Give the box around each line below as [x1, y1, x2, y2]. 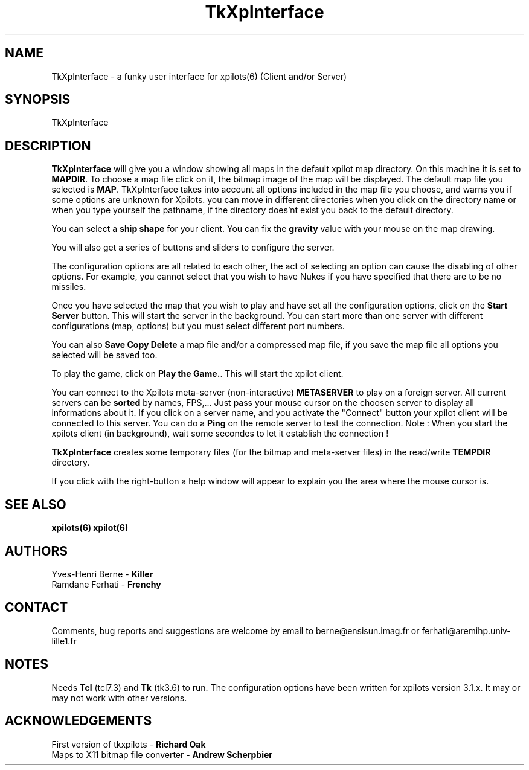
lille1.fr [51, 635, 77, 646]
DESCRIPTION [5, 138, 91, 153]
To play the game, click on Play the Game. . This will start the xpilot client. [51, 368, 344, 379]
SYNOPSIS [5, 92, 71, 107]
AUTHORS [5, 543, 68, 559]
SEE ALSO [5, 496, 66, 512]
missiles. [51, 281, 86, 292]
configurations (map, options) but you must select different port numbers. [51, 321, 345, 332]
